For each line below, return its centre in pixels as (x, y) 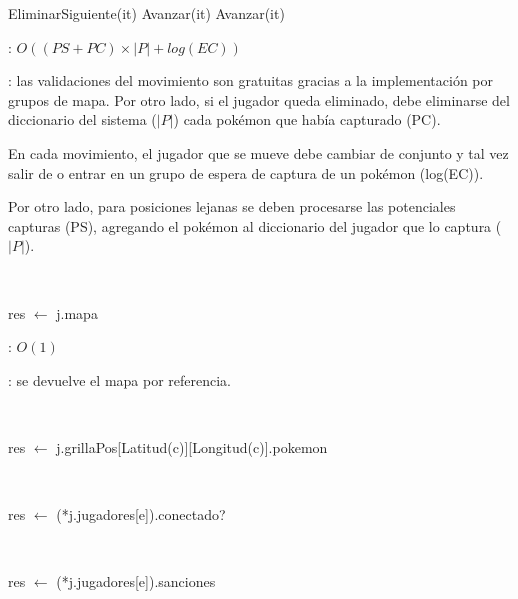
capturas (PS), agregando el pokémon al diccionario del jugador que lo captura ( (255, 225)
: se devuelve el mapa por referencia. (120, 379)
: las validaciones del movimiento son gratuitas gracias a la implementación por (251, 80)
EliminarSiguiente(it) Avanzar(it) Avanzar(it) (146, 13)
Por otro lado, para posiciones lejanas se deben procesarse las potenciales (232, 206)
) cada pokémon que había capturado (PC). (307, 119)
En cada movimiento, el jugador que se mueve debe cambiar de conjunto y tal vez (258, 152)
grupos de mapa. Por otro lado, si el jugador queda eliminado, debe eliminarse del (259, 99)
